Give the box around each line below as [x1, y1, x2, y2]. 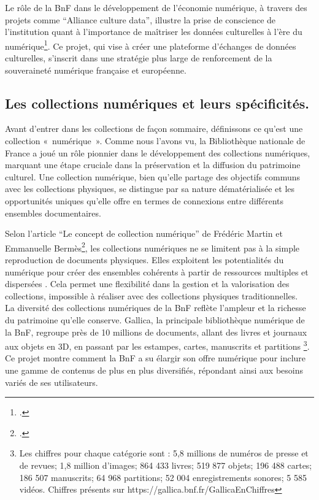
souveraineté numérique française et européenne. [5, 63, 186, 76]
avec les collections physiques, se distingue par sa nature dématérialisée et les [5, 182, 295, 195]
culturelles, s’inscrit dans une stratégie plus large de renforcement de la [5, 52, 272, 64]
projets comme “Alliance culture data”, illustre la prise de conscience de [5, 13, 276, 26]
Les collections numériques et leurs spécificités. [5, 93, 310, 112]
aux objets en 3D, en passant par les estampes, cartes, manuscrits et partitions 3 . [5, 338, 310, 352]
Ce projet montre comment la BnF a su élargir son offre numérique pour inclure [5, 352, 306, 364]
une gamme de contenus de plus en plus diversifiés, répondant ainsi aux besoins [5, 364, 304, 377]
